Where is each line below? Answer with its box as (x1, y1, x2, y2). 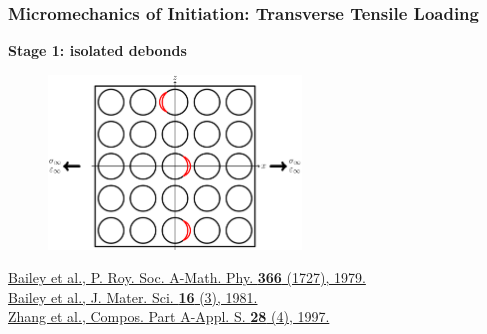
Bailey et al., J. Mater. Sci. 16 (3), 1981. (8, 286, 258, 307)
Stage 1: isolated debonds (8, 40, 187, 61)
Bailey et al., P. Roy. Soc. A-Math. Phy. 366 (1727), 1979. (8, 267, 366, 288)
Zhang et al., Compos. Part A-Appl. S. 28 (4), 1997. (8, 306, 330, 327)
